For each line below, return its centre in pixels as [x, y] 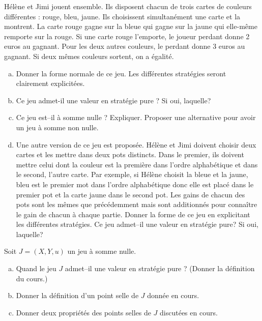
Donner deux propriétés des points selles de [83, 312]
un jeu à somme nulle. [102, 251]
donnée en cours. [173, 295]
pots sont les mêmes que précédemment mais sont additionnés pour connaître [137, 204]
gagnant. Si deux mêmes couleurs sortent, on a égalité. [89, 56]
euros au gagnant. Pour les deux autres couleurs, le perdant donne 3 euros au [125, 46]
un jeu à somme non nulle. [57, 127]
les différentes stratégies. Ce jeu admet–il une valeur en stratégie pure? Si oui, [137, 224]
